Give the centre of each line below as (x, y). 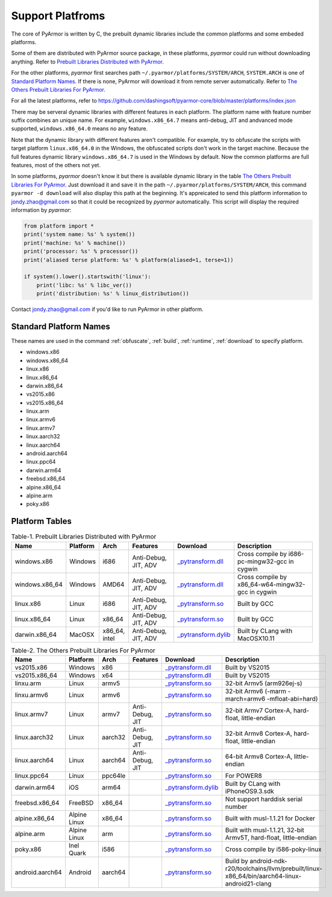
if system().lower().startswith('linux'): (87, 277)
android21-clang (248, 884)
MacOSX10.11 (256, 638)
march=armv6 (245, 699)
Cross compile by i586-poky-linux (273, 849)
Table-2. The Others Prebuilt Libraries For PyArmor (83, 650)
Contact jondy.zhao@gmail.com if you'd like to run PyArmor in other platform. (107, 309)
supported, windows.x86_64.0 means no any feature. (80, 129)
